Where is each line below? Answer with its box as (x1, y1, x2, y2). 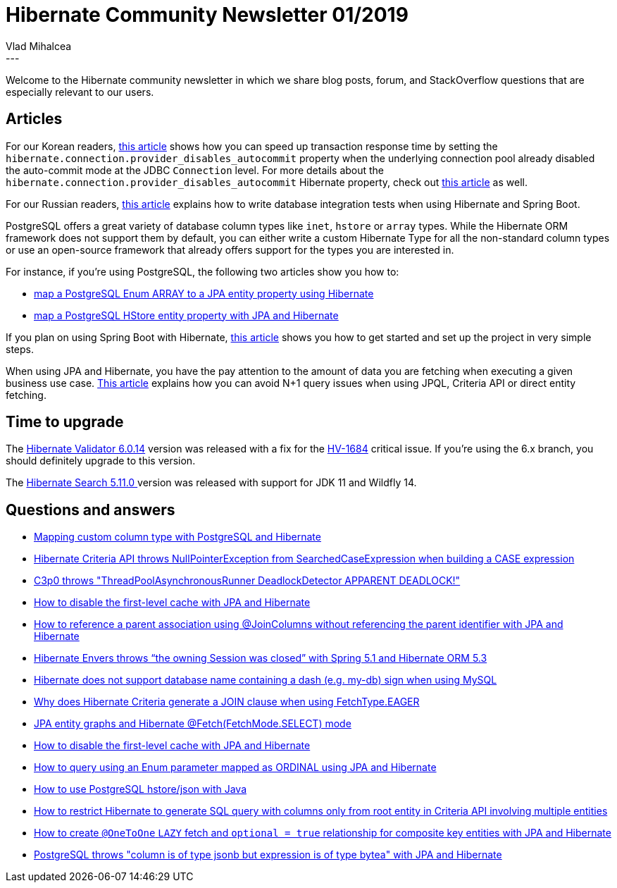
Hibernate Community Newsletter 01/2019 (6, 3, 409, 27)
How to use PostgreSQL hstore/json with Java (34, 783, 247, 796)
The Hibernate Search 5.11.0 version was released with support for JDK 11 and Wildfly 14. (6, 476, 417, 489)
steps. (6, 343, 34, 355)
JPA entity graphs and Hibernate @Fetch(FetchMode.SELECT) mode (34, 717, 351, 730)
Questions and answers (6, 500, 175, 519)
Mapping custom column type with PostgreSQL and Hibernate (34, 531, 321, 543)
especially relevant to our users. (6, 85, 154, 98)
